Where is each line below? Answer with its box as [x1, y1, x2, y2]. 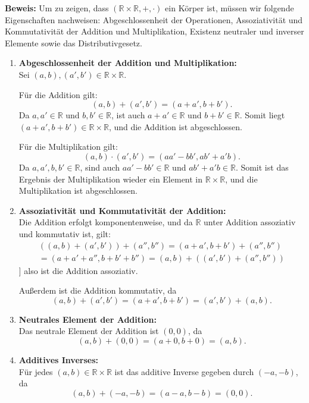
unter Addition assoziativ [204, 216, 296, 228]
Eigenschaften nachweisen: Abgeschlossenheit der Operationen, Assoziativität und [5, 13, 303, 26]
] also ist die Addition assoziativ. [18, 264, 138, 276]
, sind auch [80, 160, 120, 173]
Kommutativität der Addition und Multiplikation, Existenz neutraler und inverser [5, 25, 304, 37]
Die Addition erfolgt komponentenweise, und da [18, 216, 193, 228]
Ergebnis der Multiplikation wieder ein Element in [18, 172, 203, 185]
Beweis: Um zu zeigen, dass [5, 2, 109, 14]
